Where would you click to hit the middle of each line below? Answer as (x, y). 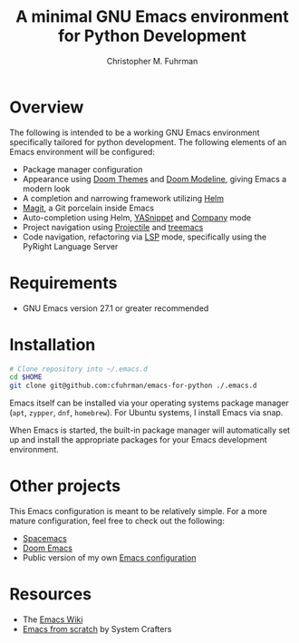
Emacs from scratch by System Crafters (97, 629)
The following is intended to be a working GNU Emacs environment (135, 132)
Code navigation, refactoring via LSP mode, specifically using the (145, 237)
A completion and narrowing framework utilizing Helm (123, 198)
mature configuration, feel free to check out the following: (117, 521)
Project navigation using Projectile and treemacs (113, 227)
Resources (51, 594)
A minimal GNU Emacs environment (152, 17)
